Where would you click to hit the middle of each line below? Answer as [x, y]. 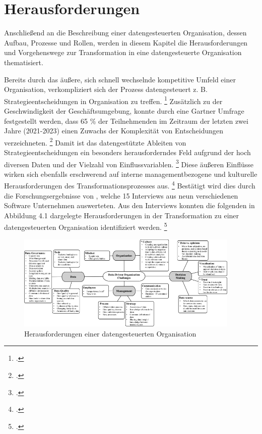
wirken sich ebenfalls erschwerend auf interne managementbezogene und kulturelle [131, 174]
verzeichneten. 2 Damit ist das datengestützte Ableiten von [95, 141]
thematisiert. [24, 62]
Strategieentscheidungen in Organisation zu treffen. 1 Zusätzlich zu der [113, 100]
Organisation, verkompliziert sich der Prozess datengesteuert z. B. [106, 89]
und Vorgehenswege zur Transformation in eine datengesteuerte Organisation [123, 52]
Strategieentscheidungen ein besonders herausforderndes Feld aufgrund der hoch [127, 152]
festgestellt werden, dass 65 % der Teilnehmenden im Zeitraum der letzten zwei [126, 120]
